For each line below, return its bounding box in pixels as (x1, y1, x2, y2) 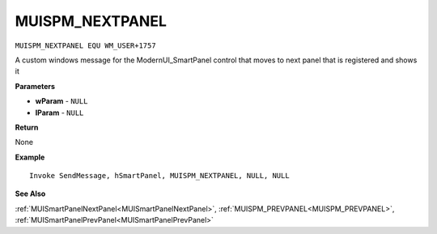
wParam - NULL (35, 96, 88, 106)
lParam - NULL (35, 108, 84, 117)
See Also (15, 189, 46, 198)
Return (15, 122, 39, 132)
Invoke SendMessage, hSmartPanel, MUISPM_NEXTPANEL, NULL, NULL (29, 171, 291, 181)
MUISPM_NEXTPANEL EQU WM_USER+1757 (15, 40, 157, 50)
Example (15, 152, 45, 162)
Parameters (15, 81, 56, 91)
